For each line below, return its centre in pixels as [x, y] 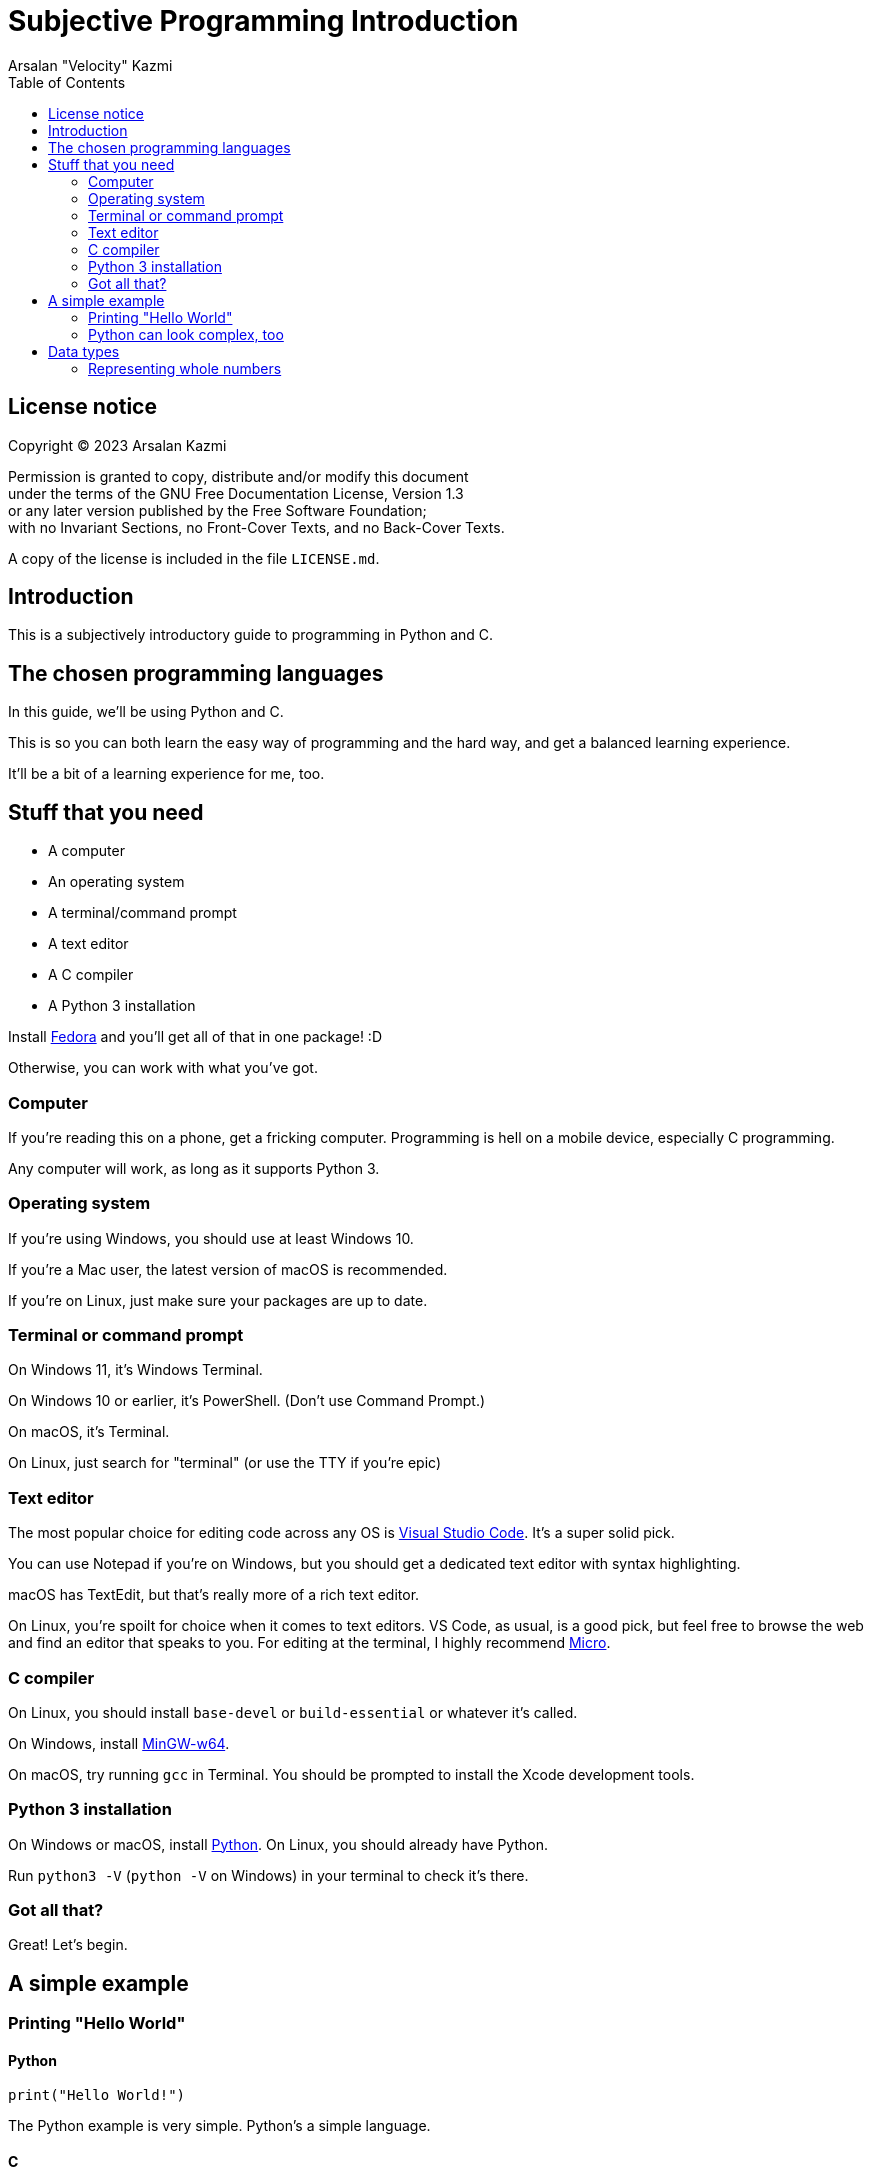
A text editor [88, 944]
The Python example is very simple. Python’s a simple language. [219, 2126]
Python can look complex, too [186, 334]
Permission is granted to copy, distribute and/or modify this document [238, 476]
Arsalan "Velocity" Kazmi [90, 65]
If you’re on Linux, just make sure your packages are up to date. [218, 1300]
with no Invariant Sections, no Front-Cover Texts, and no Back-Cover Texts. [256, 527]
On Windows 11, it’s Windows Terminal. [135, 1370]
